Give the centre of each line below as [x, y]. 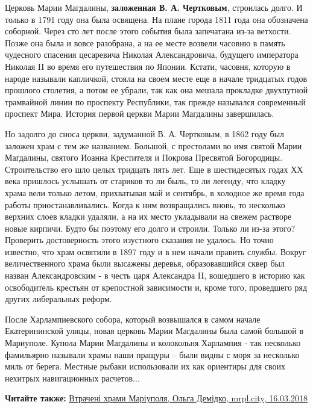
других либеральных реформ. [58, 299]
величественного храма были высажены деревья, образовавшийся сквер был [145, 263]
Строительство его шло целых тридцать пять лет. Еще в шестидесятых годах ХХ [154, 169]
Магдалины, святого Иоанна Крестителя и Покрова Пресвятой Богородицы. [144, 157]
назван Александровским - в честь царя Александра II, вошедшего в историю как [155, 275]
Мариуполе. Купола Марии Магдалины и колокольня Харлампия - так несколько [153, 343]
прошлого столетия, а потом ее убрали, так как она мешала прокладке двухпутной [156, 90]
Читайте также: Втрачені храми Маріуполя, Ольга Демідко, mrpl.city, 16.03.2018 [156, 398]
